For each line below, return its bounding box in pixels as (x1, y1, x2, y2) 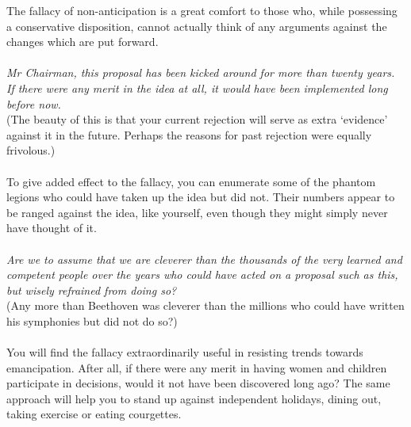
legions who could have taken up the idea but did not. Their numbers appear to (6, 189, 395, 205)
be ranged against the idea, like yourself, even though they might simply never (6, 204, 388, 220)
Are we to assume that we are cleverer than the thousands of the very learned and (6, 250, 402, 267)
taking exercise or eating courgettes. (6, 406, 182, 422)
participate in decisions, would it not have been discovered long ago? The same (6, 375, 390, 391)
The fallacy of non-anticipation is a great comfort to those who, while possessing (6, 2, 398, 18)
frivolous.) (6, 142, 56, 158)
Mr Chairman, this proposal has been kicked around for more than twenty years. (6, 64, 395, 81)
